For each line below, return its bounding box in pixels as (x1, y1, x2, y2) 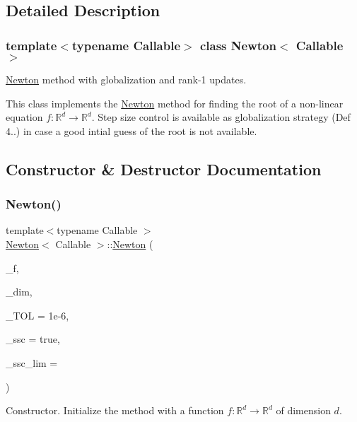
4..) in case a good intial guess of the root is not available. (6, 123, 257, 138)
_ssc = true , (6, 332, 60, 346)
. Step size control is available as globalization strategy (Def (91, 110, 351, 124)
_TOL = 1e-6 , (6, 307, 69, 322)
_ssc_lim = (6, 355, 58, 370)
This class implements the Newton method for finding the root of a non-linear (6, 95, 344, 110)
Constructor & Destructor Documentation (6, 158, 322, 180)
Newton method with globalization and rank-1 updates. (6, 72, 247, 86)
